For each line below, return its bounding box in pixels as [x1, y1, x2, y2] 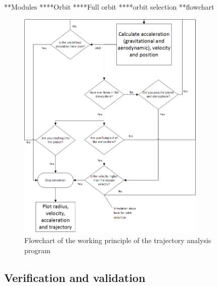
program [24, 245, 51, 255]
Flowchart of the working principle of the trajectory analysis [24, 235, 211, 246]
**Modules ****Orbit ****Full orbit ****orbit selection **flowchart [4, 2, 214, 12]
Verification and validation [4, 269, 146, 285]
